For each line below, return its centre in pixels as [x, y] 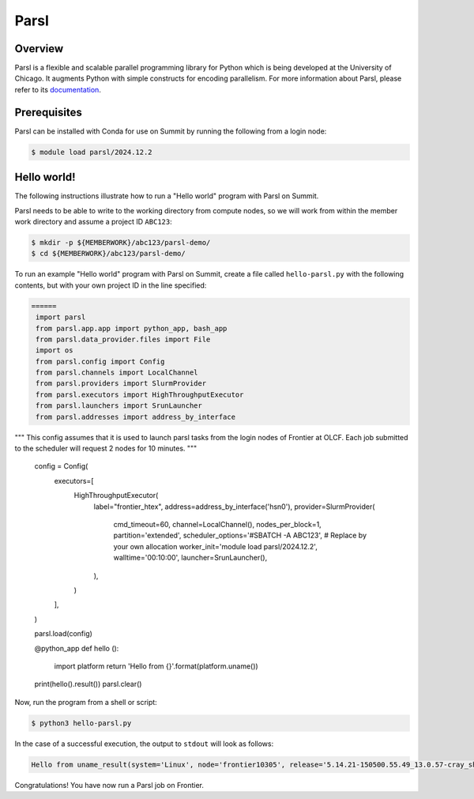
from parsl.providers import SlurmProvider [121, 384]
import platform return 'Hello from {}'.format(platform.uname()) [156, 666]
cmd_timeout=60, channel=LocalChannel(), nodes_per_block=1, [217, 524]
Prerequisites [48, 112]
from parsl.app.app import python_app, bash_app [132, 328]
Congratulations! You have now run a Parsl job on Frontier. [109, 785]
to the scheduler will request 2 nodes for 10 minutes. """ [106, 448]
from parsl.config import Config [100, 361]
